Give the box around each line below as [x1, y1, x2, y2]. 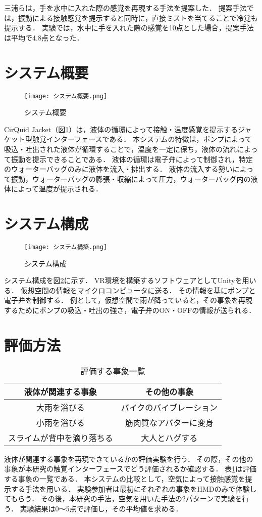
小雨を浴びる [36, 416, 85, 428]
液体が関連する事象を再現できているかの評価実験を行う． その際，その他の [4, 453, 253, 464]
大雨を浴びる [36, 401, 85, 413]
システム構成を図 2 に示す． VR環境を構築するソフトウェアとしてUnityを [4, 275, 242, 286]
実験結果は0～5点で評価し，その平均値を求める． [20, 503, 183, 513]
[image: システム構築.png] [24, 244, 108, 251]
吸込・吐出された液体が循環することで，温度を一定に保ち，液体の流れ [4, 143, 237, 154]
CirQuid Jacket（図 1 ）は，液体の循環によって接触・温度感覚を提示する [4, 124, 238, 134]
